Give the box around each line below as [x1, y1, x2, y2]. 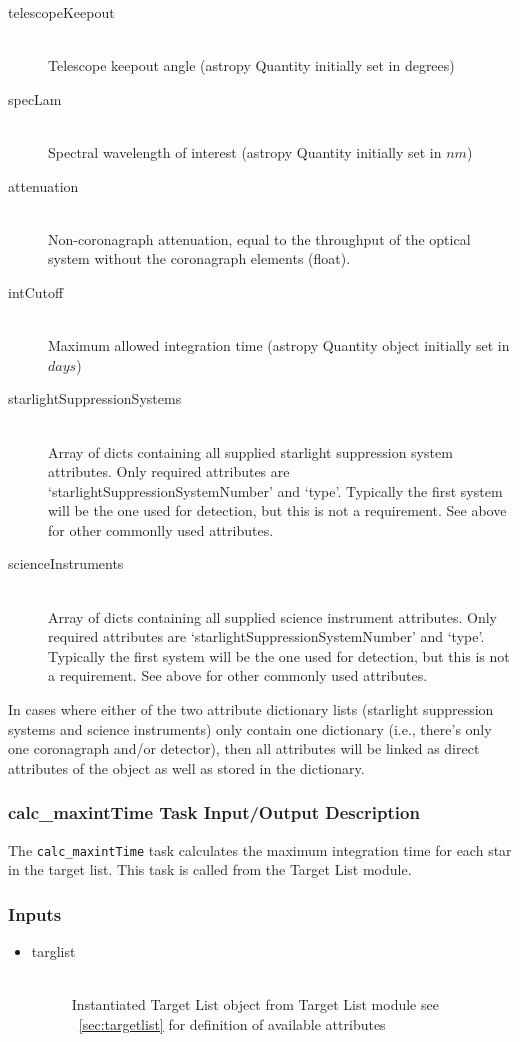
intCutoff [8, 281, 64, 302]
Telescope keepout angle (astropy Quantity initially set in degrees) [48, 55, 455, 76]
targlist [31, 941, 76, 962]
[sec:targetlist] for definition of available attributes [78, 1013, 386, 1034]
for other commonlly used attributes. [48, 519, 274, 540]
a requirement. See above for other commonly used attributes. [48, 665, 428, 686]
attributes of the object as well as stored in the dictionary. [8, 757, 365, 778]
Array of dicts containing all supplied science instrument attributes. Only [48, 606, 497, 627]
